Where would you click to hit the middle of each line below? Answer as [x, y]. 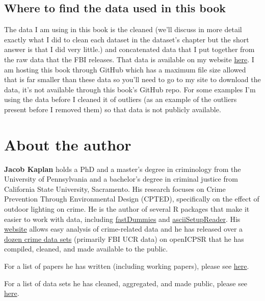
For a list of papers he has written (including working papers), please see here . [127, 266]
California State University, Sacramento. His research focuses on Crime [115, 189]
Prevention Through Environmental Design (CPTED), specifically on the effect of [132, 199]
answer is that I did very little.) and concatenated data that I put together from [129, 49]
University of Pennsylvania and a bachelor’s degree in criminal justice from [121, 179]
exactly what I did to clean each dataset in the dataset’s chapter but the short [127, 39]
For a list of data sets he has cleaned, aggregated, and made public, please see [126, 283]
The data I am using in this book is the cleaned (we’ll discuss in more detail [123, 29]
